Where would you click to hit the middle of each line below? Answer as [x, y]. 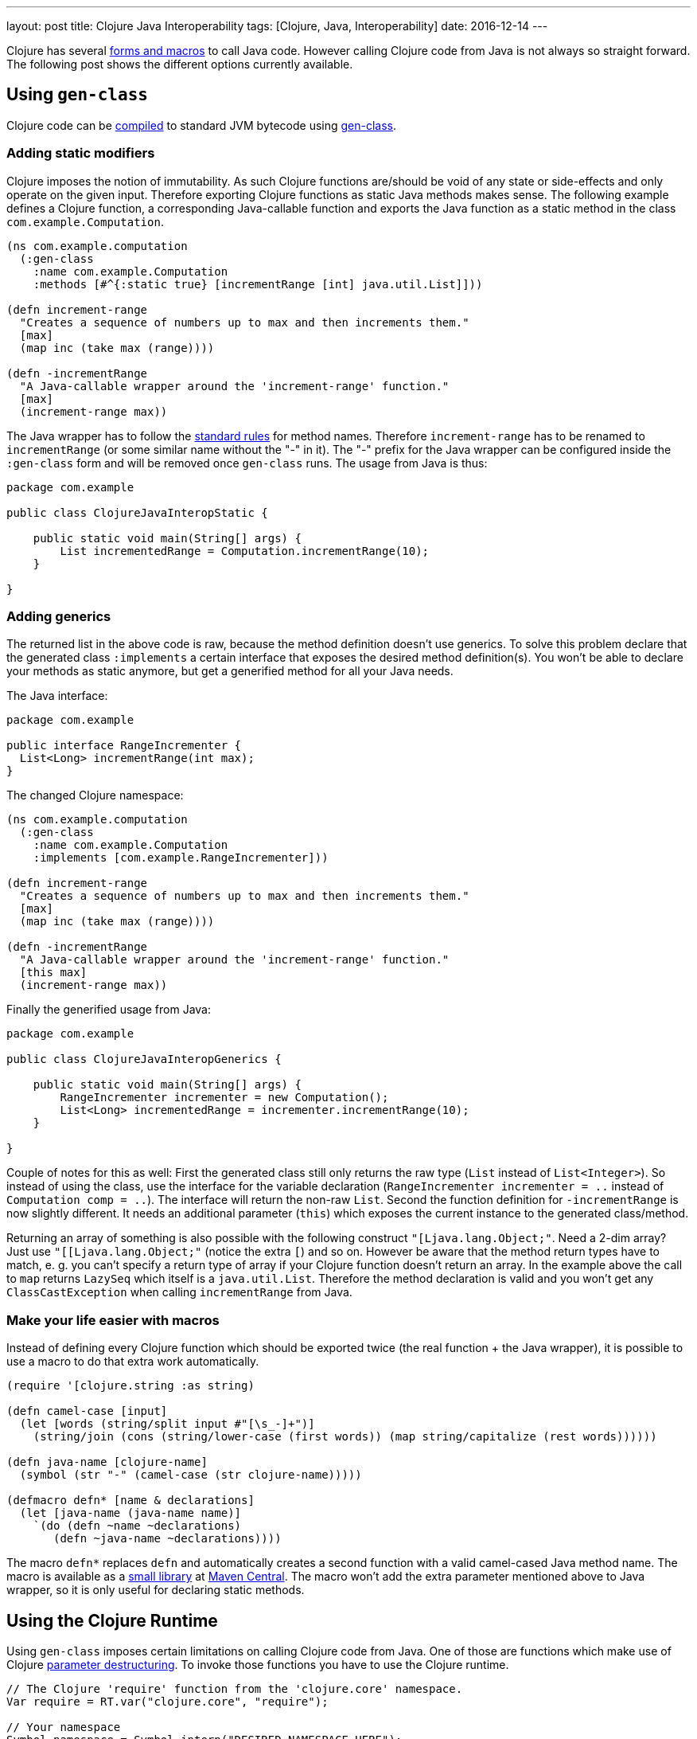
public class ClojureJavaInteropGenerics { [144, 1059]
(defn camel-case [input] [87, 1411]
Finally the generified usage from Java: [109, 1010]
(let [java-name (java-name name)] [130, 1513]
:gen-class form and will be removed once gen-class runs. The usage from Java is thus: [247, 463]
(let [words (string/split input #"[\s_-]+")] [167, 1424]
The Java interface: [57, 696]
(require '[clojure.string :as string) [130, 1386]
